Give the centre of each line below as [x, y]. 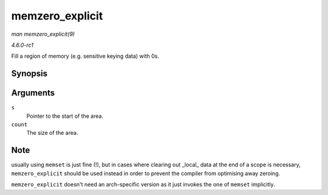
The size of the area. [52, 133]
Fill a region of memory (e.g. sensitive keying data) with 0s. [85, 56]
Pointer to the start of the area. [65, 116]
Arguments [33, 93]
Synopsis [29, 74]
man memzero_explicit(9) [43, 34]
